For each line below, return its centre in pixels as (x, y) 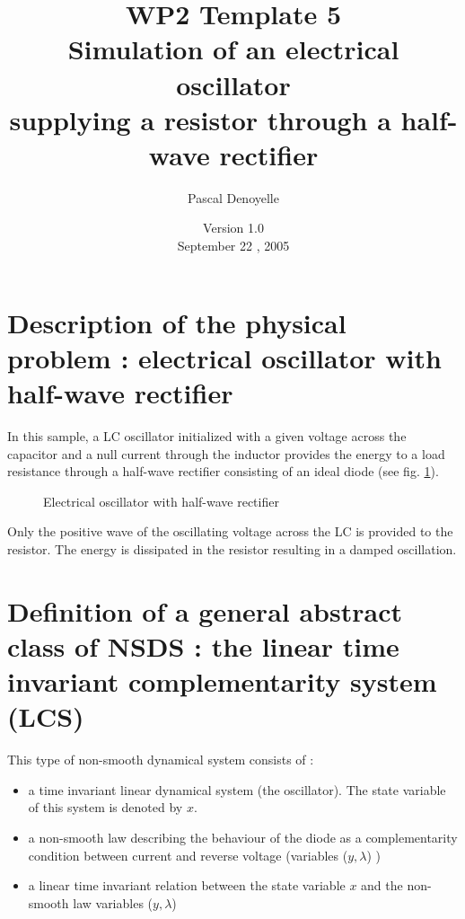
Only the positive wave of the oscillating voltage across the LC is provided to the (230, 531)
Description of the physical (177, 322)
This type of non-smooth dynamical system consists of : (161, 760)
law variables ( (113, 902)
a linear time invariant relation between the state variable (187, 885)
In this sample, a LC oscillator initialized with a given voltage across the (207, 435)
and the (382, 885)
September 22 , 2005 (233, 246)
